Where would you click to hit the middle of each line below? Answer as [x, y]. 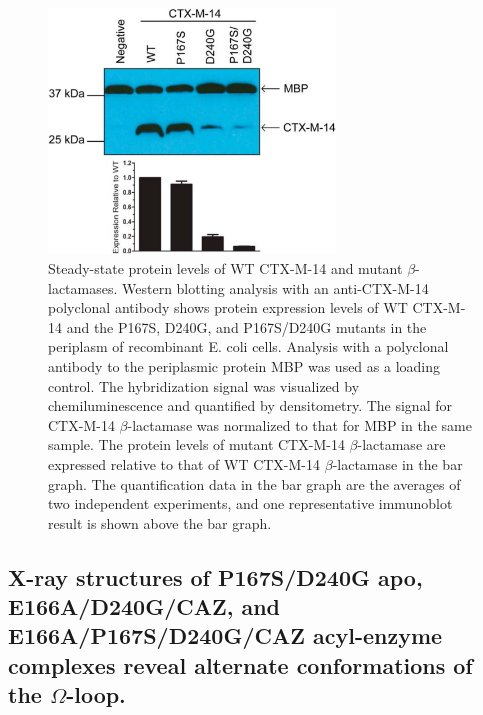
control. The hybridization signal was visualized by [204, 385]
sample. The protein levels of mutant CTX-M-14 [196, 444]
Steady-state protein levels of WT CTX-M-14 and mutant [225, 267]
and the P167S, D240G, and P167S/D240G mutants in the [246, 326]
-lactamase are [401, 444]
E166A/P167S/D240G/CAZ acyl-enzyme [225, 635]
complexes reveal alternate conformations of [240, 664]
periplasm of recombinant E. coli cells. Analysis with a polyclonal [248, 346]
